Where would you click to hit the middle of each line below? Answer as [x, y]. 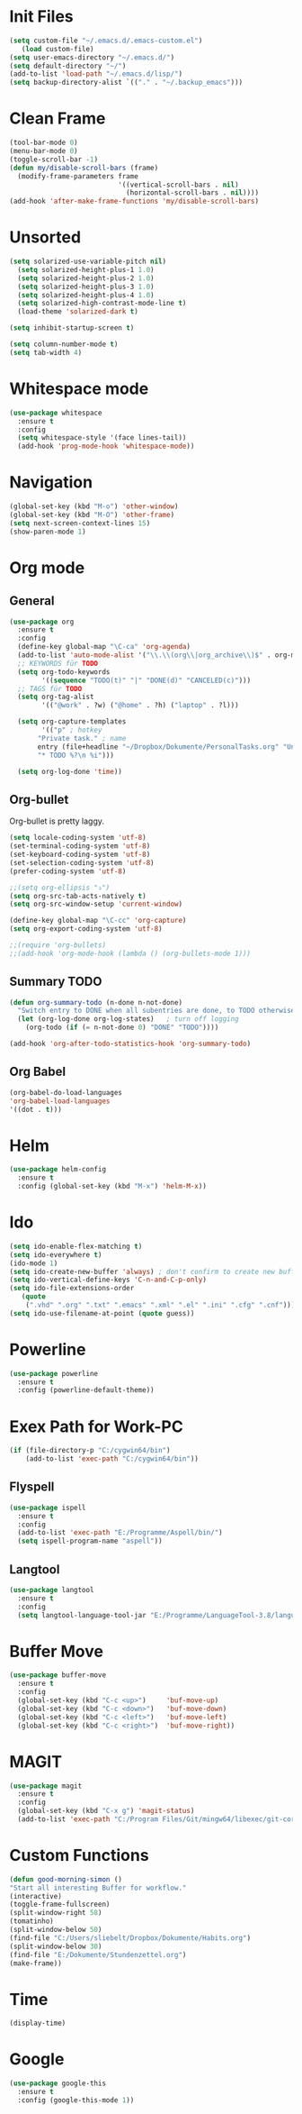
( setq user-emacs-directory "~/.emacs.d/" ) [92, 57]
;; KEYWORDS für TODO [58, 663]
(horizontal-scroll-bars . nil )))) [192, 193]
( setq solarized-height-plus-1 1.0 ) [86, 269]
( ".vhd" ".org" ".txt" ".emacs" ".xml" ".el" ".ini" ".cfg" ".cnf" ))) [160, 1305]
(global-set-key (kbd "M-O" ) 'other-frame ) [92, 515]
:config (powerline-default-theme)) [86, 1390]
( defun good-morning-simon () [66, 1879]
